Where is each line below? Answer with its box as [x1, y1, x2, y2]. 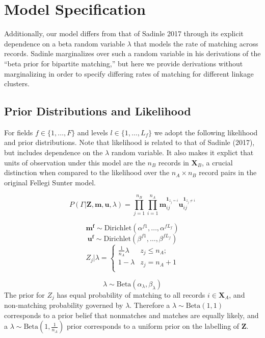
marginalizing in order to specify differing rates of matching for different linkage [4, 68, 254, 79]
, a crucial [201, 157, 233, 167]
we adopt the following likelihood [154, 127, 258, 137]
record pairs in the [199, 167, 257, 178]
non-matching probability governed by [4, 300, 123, 310]
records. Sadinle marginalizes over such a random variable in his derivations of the [4, 48, 261, 59]
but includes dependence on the [4, 147, 103, 158]
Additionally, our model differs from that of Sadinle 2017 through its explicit [4, 28, 244, 39]
